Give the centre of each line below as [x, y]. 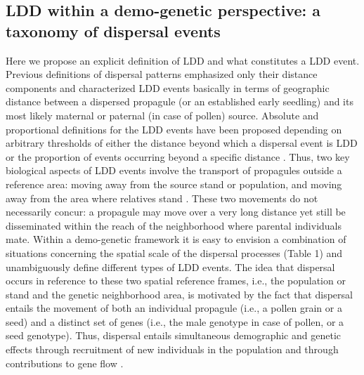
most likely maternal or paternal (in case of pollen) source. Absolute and [162, 115]
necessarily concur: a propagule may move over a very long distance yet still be [176, 212]
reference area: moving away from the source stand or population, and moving [174, 184]
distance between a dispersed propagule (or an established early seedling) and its [180, 101]
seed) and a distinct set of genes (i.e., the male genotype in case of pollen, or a [175, 321]
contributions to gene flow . [65, 363]
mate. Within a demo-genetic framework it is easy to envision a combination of [176, 239]
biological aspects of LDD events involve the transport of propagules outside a [174, 170]
